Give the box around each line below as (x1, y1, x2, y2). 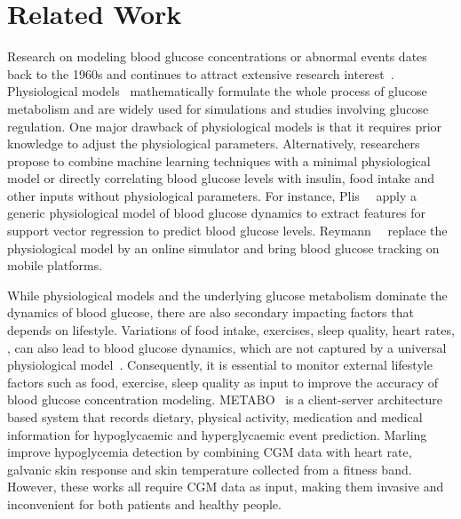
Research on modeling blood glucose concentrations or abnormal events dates (7, 47, 427, 66)
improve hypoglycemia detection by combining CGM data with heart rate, (7, 443, 412, 461)
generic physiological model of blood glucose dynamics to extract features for (7, 204, 426, 222)
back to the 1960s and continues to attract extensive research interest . (7, 64, 394, 83)
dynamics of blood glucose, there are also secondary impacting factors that (7, 303, 414, 322)
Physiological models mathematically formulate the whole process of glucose (7, 82, 427, 100)
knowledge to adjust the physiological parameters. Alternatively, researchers (7, 134, 420, 153)
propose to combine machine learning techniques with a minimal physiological (7, 151, 431, 170)
